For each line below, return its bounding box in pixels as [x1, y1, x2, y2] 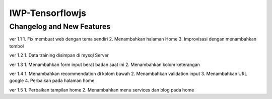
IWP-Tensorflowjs [9, 7, 87, 18]
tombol [9, 43, 24, 49]
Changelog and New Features [9, 22, 111, 31]
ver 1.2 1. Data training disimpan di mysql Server [9, 52, 109, 58]
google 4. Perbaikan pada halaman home [9, 77, 95, 83]
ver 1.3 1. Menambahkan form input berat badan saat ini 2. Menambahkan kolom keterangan [9, 61, 200, 67]
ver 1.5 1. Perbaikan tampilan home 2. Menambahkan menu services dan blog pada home [9, 86, 194, 92]
